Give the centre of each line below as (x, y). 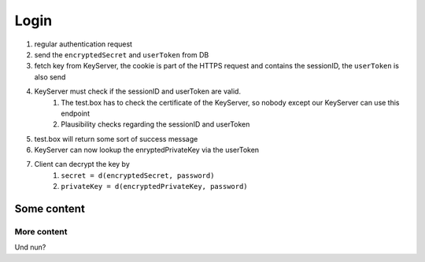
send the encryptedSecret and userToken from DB (122, 54)
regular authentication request (83, 44)
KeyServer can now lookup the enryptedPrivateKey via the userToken (147, 150)
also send (50, 77)
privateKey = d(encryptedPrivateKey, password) (154, 186)
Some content (50, 209)
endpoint (76, 113)
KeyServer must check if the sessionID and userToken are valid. (138, 91)
